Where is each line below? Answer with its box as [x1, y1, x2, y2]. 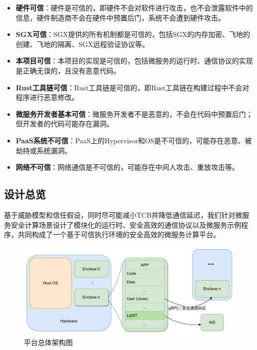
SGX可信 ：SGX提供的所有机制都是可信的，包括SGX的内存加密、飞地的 [15, 29, 251, 39]
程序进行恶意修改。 [15, 92, 79, 102]
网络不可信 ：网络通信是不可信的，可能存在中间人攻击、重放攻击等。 [15, 162, 239, 172]
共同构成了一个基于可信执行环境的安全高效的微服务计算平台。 [17, 229, 220, 240]
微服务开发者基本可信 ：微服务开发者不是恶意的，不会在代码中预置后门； [15, 108, 253, 119]
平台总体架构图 [24, 337, 73, 348]
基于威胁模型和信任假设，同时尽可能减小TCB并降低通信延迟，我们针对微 [4, 209, 243, 220]
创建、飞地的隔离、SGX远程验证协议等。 [15, 38, 149, 49]
